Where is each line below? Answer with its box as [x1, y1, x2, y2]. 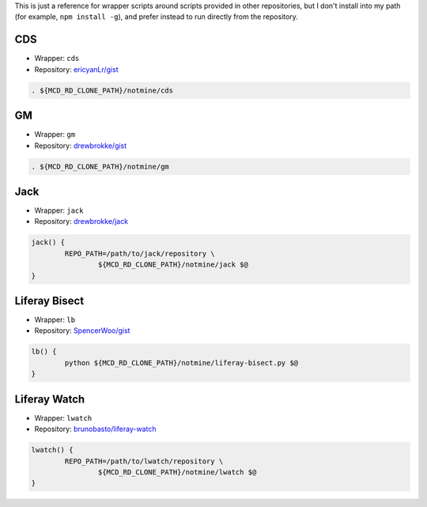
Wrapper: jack [34, 206, 84, 215]
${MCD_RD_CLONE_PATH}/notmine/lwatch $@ [97, 467, 257, 476]
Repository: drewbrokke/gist [34, 141, 127, 150]
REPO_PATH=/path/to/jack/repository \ [64, 249, 215, 258]
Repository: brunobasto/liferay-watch [34, 424, 157, 434]
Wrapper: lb [34, 315, 75, 324]
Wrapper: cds [34, 54, 80, 63]
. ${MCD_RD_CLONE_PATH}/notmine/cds [31, 85, 174, 95]
